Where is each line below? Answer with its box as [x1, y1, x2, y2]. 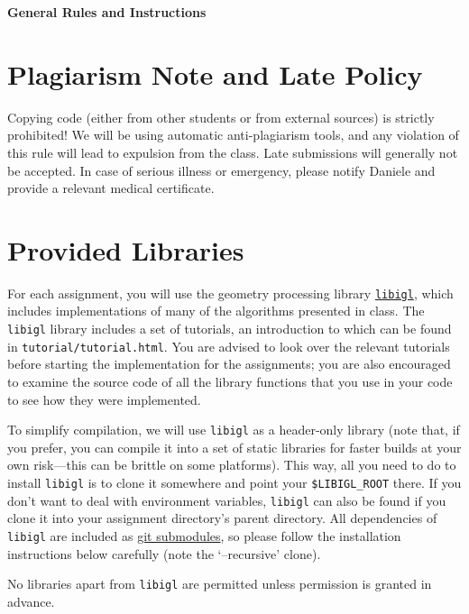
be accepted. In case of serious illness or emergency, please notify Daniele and [7, 160, 436, 179]
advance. [7, 591, 55, 610]
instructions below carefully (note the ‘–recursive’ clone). [7, 544, 321, 563]
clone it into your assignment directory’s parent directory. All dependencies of [7, 509, 437, 527]
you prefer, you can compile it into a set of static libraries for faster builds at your [7, 437, 462, 456]
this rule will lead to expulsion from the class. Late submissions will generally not [7, 142, 458, 161]
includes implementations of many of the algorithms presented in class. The [7, 301, 425, 320]
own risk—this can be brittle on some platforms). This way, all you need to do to [7, 455, 456, 474]
